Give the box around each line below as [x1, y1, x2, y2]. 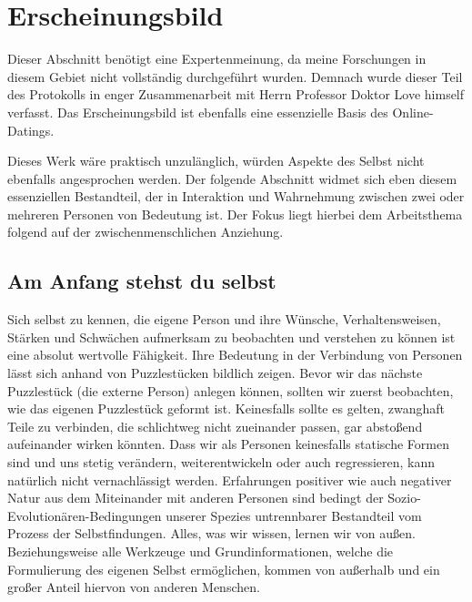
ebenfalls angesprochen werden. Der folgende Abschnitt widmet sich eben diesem [7, 168, 457, 188]
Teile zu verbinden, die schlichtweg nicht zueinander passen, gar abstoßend [7, 416, 423, 435]
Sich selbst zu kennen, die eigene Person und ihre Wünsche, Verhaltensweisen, [7, 310, 441, 329]
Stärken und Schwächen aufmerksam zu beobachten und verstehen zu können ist [7, 327, 456, 346]
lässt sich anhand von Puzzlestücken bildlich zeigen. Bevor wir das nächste [7, 363, 423, 383]
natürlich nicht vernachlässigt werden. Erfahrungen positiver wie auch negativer [7, 470, 452, 489]
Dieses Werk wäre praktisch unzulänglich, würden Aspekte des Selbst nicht [7, 151, 425, 170]
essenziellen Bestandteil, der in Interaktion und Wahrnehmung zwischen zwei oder [7, 187, 465, 206]
